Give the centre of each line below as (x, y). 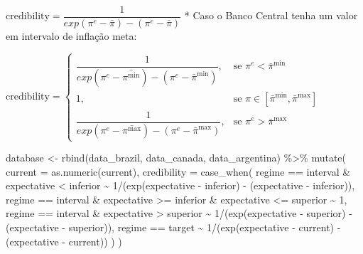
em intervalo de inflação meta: (71, 36)
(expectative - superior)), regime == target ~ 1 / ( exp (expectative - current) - (173, 227)
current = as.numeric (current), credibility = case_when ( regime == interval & (178, 171)
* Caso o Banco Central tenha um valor (271, 15)
